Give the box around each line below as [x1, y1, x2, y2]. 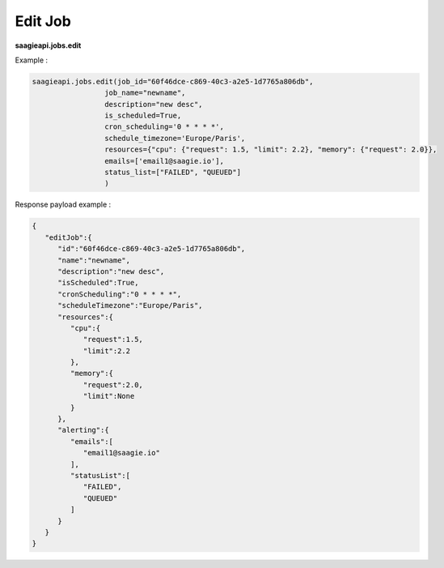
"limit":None [82, 391, 135, 401]
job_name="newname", [104, 88, 186, 97]
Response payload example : [15, 199, 112, 210]
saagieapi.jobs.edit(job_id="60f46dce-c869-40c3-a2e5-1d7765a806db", [32, 77, 314, 86]
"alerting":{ [57, 425, 109, 435]
